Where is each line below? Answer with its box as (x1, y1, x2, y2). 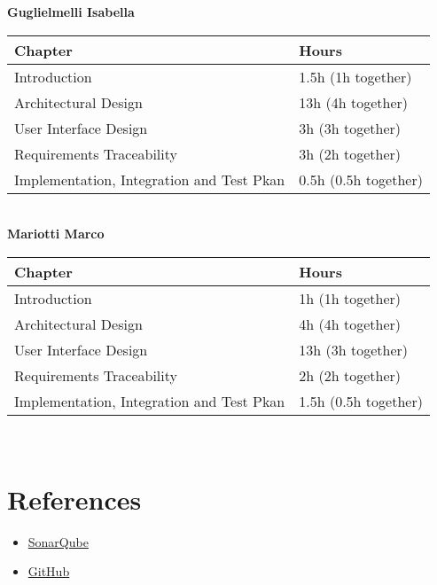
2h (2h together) (299, 364, 401, 386)
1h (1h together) (299, 287, 401, 308)
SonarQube (27, 532, 89, 550)
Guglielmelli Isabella (7, 3, 135, 20)
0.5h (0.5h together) (299, 168, 423, 190)
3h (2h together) (299, 143, 401, 164)
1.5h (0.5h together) (299, 390, 423, 411)
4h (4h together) (299, 313, 401, 334)
